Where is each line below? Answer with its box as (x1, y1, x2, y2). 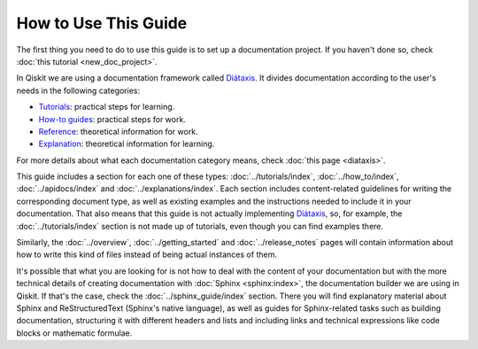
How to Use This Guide (16, 13, 188, 33)
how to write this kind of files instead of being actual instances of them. (16, 249, 278, 260)
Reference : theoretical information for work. (38, 126, 198, 136)
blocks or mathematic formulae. (16, 328, 133, 338)
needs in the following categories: (16, 85, 141, 96)
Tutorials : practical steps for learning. (38, 102, 175, 112)
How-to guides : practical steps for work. (38, 113, 186, 124)
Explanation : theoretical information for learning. (38, 138, 215, 150)
